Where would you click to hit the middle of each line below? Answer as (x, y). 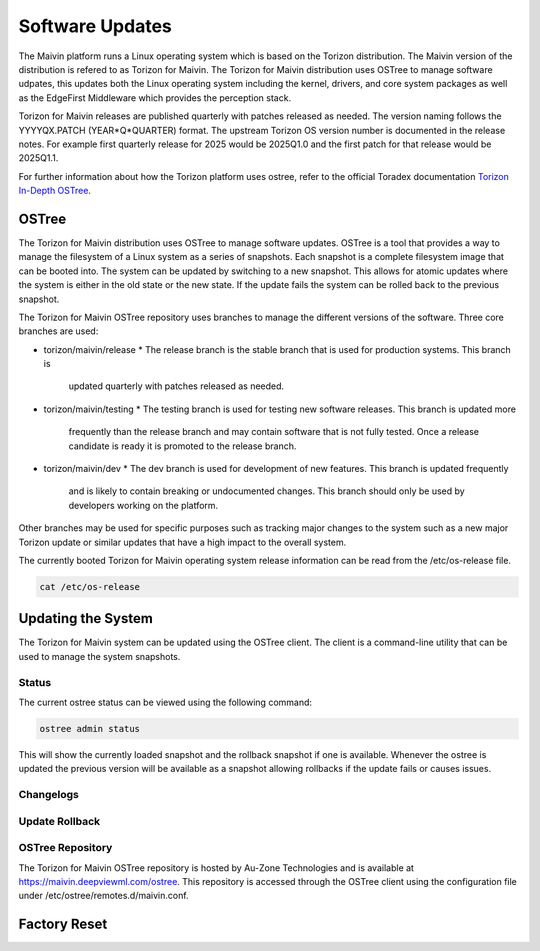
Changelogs (49, 795)
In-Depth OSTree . (55, 191)
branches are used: (58, 331)
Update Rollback (59, 821)
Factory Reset (63, 924)
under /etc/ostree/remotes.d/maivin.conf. (103, 896)
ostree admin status (89, 728)
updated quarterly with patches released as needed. (176, 386)
